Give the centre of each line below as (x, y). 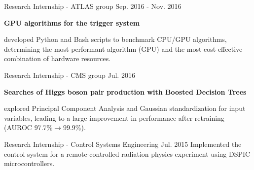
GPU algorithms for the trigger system (72, 22)
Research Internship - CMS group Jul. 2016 (70, 75)
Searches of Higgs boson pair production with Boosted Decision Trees (125, 91)
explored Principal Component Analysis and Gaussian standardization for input (125, 108)
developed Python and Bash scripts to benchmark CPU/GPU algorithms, (115, 39)
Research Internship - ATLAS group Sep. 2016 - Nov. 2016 (93, 6)
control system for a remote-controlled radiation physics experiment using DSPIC (127, 153)
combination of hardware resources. (57, 58)
